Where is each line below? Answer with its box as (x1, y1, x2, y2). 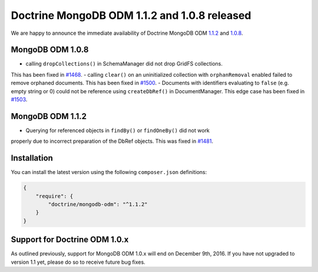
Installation (11, 153, 53, 163)
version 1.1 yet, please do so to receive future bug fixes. (11, 258, 145, 266)
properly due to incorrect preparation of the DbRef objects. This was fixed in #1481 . (11, 137, 213, 145)
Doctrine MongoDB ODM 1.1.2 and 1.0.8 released (11, 9, 251, 22)
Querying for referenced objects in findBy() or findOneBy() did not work (25, 127, 210, 134)
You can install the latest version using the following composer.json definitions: (11, 169, 207, 176)
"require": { (35, 192, 74, 199)
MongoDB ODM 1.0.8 (11, 45, 89, 55)
